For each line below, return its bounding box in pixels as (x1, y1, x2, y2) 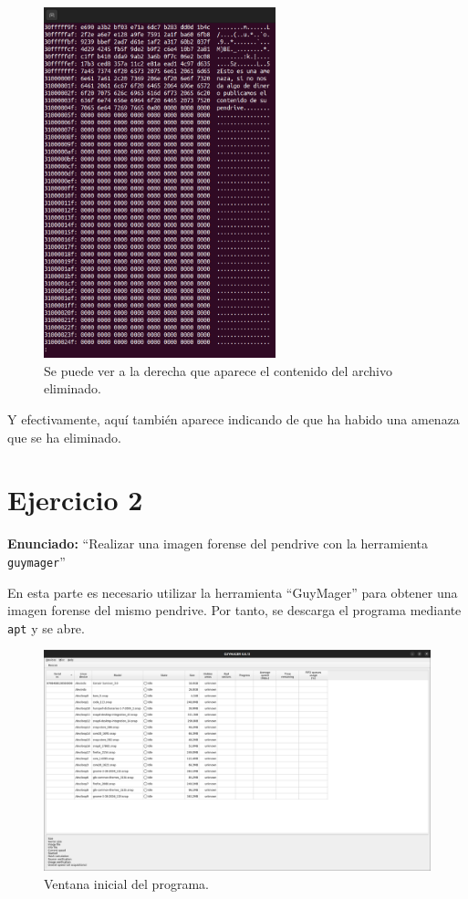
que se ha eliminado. (7, 427, 121, 446)
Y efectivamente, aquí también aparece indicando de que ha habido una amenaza (7, 409, 460, 428)
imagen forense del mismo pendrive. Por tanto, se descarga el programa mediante (7, 601, 462, 620)
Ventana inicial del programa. (44, 873, 209, 893)
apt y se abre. (7, 618, 85, 637)
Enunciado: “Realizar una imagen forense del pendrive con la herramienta (7, 534, 429, 553)
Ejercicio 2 (7, 481, 143, 518)
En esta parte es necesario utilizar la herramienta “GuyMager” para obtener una (7, 582, 458, 601)
